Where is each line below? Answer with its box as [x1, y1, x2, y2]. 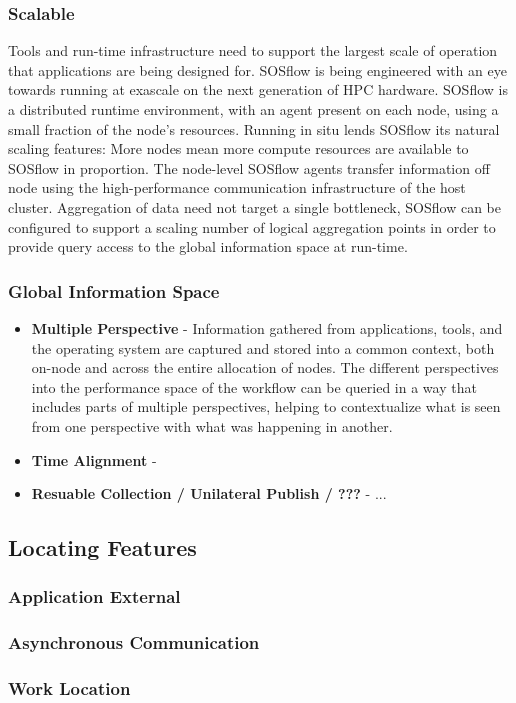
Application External [8, 584, 181, 609]
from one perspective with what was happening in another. [31, 415, 393, 436]
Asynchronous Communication [8, 630, 260, 655]
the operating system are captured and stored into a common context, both [31, 337, 495, 358]
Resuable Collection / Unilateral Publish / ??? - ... [31, 483, 387, 504]
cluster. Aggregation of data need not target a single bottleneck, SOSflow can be [8, 196, 501, 217]
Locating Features [8, 532, 197, 563]
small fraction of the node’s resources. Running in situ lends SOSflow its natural [8, 118, 500, 139]
